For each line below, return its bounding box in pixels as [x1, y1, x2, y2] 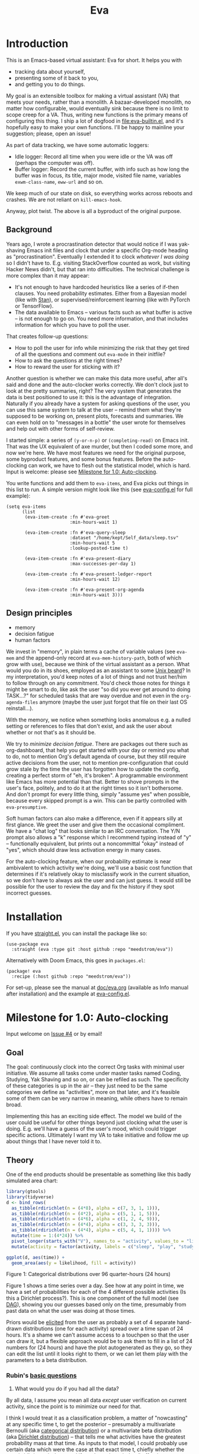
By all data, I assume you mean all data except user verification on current [6, 1396, 187, 1404]
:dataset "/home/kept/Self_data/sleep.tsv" [69, 534, 179, 540]
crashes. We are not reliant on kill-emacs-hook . [6, 196, 123, 203]
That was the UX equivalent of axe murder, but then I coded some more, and [6, 443, 193, 450]
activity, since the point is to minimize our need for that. [6, 1402, 142, 1410]
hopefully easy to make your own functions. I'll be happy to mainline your [6, 123, 185, 131]
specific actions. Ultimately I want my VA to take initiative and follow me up [6, 1131, 189, 1139]
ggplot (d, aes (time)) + [6, 1254, 65, 1261]
